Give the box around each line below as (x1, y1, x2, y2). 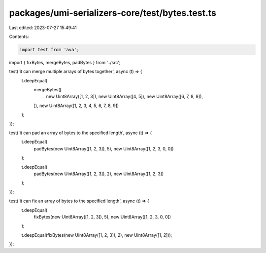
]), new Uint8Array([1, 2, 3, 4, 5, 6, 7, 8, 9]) (33, 103, 119, 108)
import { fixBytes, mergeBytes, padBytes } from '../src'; (9, 59, 121, 65)
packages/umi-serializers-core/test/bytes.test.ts (9, 7, 217, 18)
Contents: (9, 34, 29, 39)
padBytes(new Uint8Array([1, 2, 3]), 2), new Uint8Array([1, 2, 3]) (33, 171, 164, 177)
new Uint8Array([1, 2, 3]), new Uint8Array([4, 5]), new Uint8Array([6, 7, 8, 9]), (46, 94, 203, 100)
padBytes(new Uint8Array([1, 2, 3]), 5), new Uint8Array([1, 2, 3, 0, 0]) (33, 145, 174, 151)
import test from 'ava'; (19, 47, 80, 52)
